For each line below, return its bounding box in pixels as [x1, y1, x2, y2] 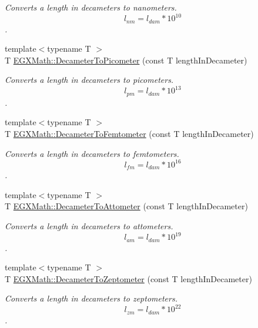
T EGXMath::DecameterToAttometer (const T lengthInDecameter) [5, 200, 248, 212]
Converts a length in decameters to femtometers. [5, 147, 179, 159]
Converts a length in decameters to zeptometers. [5, 292, 177, 304]
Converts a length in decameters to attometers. [5, 219, 173, 232]
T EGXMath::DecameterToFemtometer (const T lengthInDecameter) [5, 128, 254, 140]
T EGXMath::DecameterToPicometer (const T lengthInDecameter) [5, 53, 247, 66]
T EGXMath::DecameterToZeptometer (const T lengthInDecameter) [5, 272, 252, 285]
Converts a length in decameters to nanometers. [5, 1, 177, 13]
